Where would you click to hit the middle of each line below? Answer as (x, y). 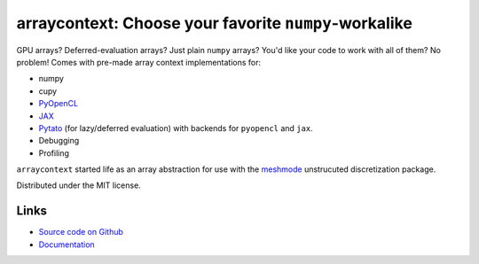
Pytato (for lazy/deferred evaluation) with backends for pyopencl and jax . (176, 128)
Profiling (54, 153)
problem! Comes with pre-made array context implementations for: (139, 62)
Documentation (67, 245)
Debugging (59, 141)
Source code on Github (81, 232)
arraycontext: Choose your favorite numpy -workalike (214, 23)
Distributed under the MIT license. (79, 185)
